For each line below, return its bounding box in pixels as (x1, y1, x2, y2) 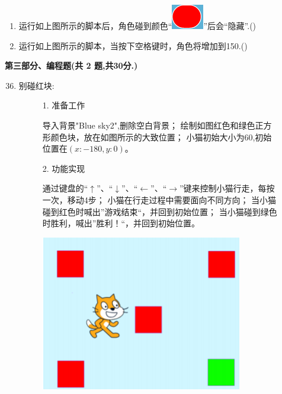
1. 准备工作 (42, 99, 85, 111)
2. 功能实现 (42, 162, 85, 174)
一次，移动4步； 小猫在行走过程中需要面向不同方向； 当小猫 (42, 193, 277, 206)
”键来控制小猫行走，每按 (180, 182, 275, 194)
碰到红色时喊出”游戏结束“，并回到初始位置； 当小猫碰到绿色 (42, 205, 277, 217)
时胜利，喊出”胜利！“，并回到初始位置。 (42, 217, 200, 229)
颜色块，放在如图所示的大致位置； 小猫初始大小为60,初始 (50, 130, 272, 143)
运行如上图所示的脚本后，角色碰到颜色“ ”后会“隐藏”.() (18, 20, 257, 31)
